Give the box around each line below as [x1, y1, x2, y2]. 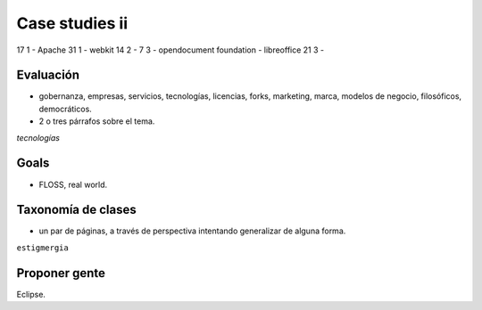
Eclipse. [16, 289, 46, 299]
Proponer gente [16, 265, 106, 281]
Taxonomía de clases [16, 202, 137, 217]
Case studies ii [16, 13, 129, 33]
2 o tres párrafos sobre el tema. [38, 116, 155, 126]
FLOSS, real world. [38, 179, 108, 190]
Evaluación [16, 68, 80, 83]
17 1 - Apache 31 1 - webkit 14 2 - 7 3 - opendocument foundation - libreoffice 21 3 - [16, 45, 325, 55]
